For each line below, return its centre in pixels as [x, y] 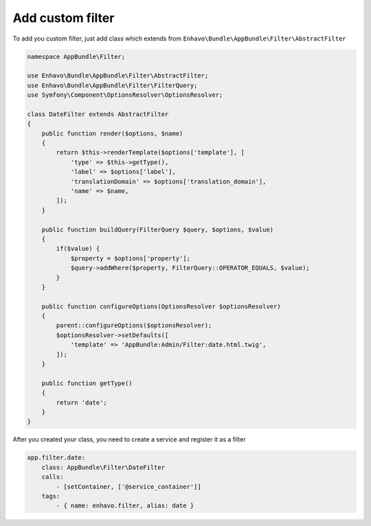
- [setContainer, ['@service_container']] [129, 487]
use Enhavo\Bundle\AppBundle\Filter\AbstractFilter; [118, 76]
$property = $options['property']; [130, 258]
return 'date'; [82, 402]
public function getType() [87, 383]
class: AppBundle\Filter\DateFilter [103, 467]
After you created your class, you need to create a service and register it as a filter [130, 439]
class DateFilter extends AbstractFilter [98, 114]
